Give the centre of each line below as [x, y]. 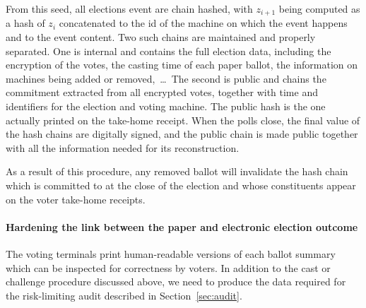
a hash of [25, 23]
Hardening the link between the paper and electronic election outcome [182, 226]
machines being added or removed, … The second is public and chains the [166, 78]
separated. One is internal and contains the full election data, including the [169, 51]
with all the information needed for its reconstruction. [123, 147]
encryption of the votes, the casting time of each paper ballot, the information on [182, 65]
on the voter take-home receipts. [76, 199]
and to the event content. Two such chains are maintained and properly [161, 37]
